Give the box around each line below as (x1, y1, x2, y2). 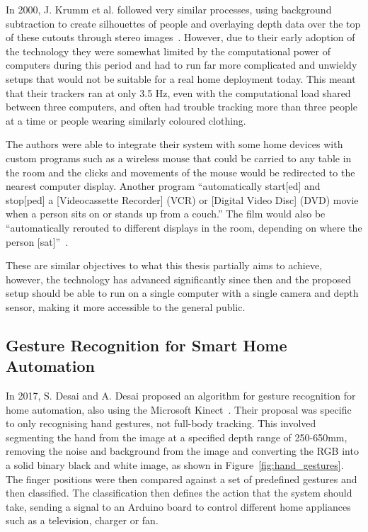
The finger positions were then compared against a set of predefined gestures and (6, 471, 357, 486)
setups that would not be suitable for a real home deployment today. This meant (6, 71, 356, 86)
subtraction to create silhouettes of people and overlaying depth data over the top (6, 16, 361, 30)
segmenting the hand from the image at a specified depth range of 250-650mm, (6, 429, 347, 444)
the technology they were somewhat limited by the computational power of (6, 43, 331, 58)
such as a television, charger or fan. (6, 513, 159, 528)
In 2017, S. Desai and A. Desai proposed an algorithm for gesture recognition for (6, 388, 356, 403)
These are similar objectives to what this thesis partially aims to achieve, (6, 258, 323, 273)
